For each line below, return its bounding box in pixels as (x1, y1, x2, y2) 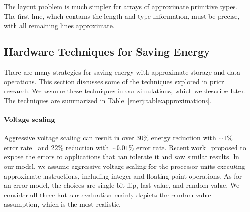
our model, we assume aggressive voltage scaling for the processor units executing (4, 161, 245, 171)
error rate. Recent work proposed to (136, 142, 246, 152)
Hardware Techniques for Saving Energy (4, 44, 210, 59)
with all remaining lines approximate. (4, 20, 115, 30)
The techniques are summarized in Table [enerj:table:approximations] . (4, 95, 212, 105)
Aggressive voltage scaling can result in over (4, 133, 134, 143)
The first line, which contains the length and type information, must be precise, (4, 11, 240, 21)
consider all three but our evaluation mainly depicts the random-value (4, 189, 211, 199)
